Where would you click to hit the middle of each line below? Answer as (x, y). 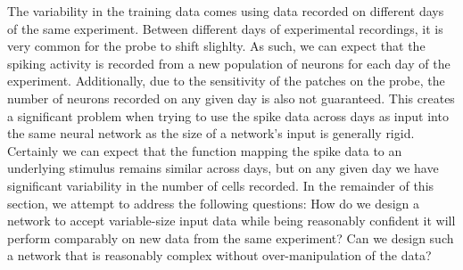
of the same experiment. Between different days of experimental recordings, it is (225, 28)
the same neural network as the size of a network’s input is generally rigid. (211, 133)
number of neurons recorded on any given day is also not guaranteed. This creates (231, 98)
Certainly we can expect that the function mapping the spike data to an (205, 150)
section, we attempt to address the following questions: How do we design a (214, 203)
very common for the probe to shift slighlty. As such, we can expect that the (216, 46)
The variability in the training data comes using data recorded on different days (226, 11)
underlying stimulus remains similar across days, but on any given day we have (223, 168)
